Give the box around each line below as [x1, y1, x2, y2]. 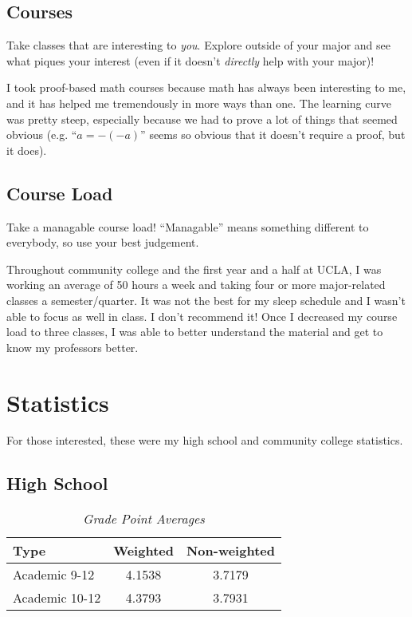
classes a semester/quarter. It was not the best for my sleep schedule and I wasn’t [6, 291, 406, 308]
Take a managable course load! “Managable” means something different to [6, 218, 369, 235]
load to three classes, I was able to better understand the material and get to [6, 323, 383, 340]
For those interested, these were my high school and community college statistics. [6, 432, 403, 449]
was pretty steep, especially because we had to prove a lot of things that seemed [6, 110, 398, 127]
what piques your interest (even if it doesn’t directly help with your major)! [6, 52, 375, 69]
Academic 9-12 [13, 565, 95, 584]
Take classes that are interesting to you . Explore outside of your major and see [6, 37, 390, 53]
